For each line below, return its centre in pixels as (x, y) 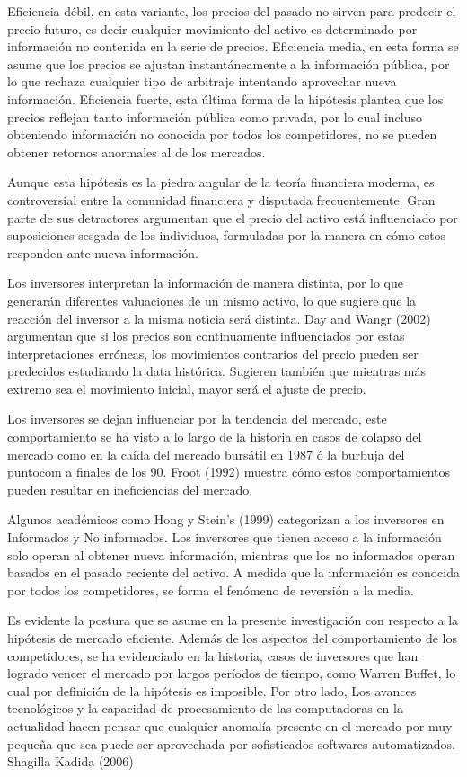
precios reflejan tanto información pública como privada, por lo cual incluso (215, 116)
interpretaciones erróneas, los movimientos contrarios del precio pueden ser (213, 353)
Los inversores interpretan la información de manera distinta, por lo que (206, 283)
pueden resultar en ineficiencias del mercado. (130, 489)
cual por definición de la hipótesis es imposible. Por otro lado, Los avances (212, 690)
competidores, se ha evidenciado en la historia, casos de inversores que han (213, 655)
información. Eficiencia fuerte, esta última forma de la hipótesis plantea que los (225, 98)
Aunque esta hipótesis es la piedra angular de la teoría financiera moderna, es (221, 182)
